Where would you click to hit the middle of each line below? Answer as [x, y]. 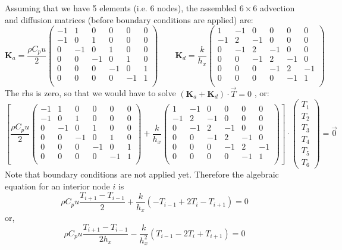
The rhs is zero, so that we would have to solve [90, 93]
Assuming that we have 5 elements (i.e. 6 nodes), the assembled [121, 8]
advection [277, 8]
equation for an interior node [57, 186]
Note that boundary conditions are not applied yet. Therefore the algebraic [142, 174]
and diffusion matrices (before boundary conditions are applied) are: [129, 19]
